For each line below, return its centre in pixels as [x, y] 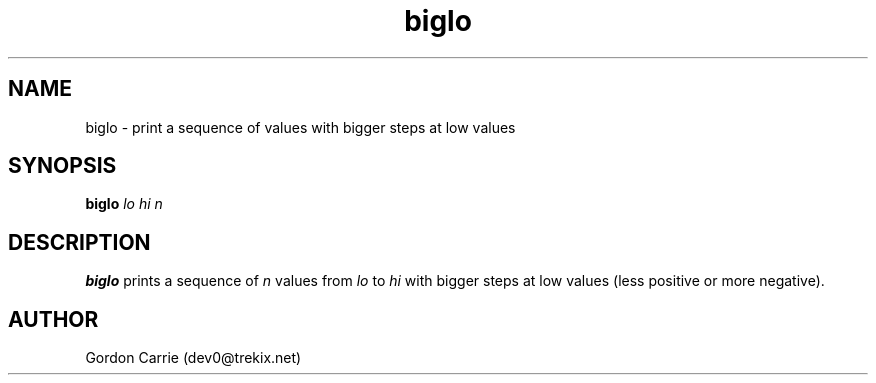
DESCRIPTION [79, 242]
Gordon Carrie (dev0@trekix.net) [193, 358]
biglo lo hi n [124, 204]
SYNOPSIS [62, 166]
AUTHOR [53, 319]
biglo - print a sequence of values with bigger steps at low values [300, 127]
